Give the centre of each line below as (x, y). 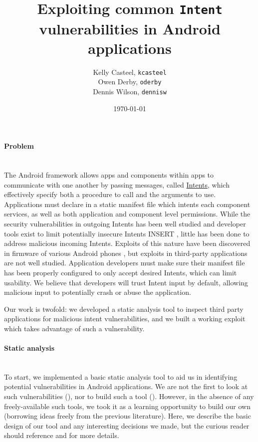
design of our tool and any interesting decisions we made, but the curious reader (127, 425)
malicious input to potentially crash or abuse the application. (98, 292)
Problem (19, 146)
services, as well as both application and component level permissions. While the (127, 214)
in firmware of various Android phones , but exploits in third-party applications (126, 253)
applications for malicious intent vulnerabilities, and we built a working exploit (125, 319)
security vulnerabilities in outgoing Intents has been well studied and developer (125, 223)
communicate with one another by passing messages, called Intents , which (117, 184)
